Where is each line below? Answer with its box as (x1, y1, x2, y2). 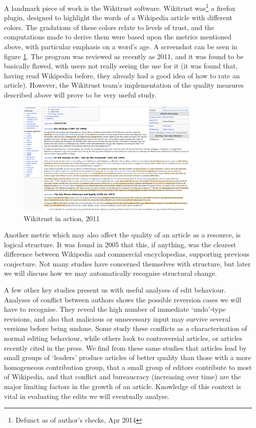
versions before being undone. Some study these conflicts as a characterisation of (4, 323, 247, 333)
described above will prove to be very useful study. (4, 90, 157, 99)
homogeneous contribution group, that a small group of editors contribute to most (4, 362, 252, 372)
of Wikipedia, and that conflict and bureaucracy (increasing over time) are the (4, 371, 241, 382)
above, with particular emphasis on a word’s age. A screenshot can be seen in (4, 41, 237, 52)
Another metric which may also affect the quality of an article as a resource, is (4, 230, 241, 240)
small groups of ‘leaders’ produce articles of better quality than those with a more (4, 352, 251, 362)
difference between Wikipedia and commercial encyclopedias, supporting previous (4, 249, 250, 259)
